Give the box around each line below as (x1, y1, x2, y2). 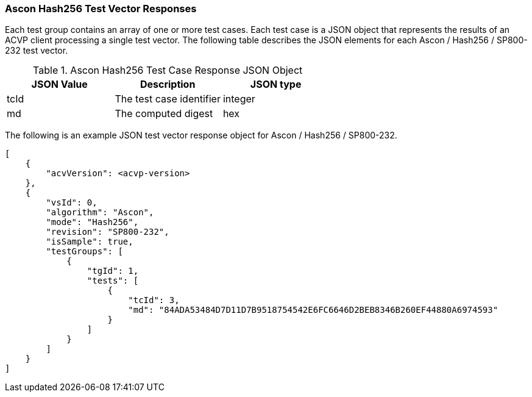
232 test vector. (5, 45, 68, 56)
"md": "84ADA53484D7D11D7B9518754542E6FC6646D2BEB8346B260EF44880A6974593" (128, 305, 498, 315)
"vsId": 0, (46, 198, 98, 208)
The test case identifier (115, 93, 221, 106)
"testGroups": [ (46, 246, 123, 257)
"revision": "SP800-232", (46, 227, 169, 237)
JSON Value (31, 78, 88, 91)
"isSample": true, (46, 237, 133, 247)
